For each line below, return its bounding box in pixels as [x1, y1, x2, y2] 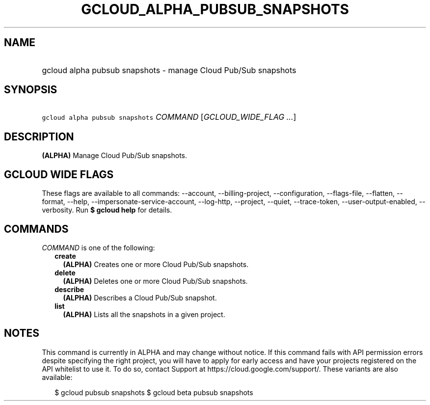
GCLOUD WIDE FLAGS [4, 168, 114, 181]
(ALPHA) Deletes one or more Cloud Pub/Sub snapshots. [63, 276, 248, 285]
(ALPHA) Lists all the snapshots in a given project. [63, 310, 225, 319]
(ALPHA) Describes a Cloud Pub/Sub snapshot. [63, 293, 217, 302]
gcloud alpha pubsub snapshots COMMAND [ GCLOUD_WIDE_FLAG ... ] [42, 112, 296, 122]
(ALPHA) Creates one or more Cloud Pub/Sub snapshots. [63, 260, 249, 269]
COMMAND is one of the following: [42, 243, 155, 252]
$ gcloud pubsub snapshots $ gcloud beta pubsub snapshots [54, 388, 253, 397]
